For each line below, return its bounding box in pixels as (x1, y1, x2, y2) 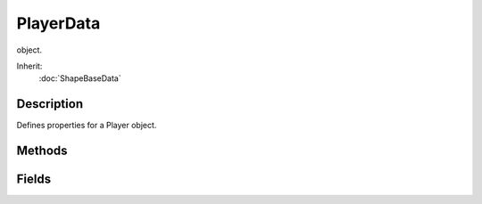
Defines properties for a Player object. (16, 120, 157, 131)
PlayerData (16, 13, 101, 33)
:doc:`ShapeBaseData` (38, 73, 121, 84)
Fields (16, 172, 52, 187)
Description (16, 96, 84, 111)
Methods (16, 143, 68, 159)
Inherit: (16, 61, 43, 71)
